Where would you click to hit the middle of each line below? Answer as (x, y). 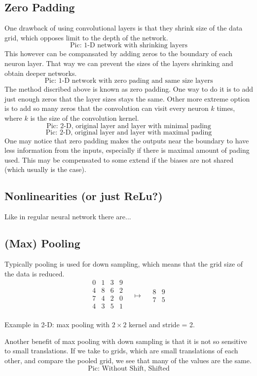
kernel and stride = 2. (162, 325)
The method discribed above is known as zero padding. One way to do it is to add (129, 89)
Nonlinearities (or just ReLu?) (84, 196)
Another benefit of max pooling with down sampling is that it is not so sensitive (126, 341)
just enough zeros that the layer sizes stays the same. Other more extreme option (127, 98)
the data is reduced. (35, 273)
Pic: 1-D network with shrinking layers (129, 46)
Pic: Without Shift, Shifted (129, 368)
